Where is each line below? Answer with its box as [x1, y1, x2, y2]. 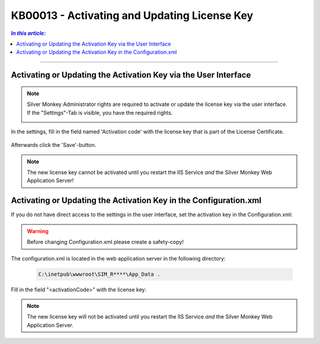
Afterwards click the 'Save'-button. [11, 142, 97, 149]
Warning [27, 227, 49, 234]
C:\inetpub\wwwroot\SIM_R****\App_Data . [38, 271, 161, 278]
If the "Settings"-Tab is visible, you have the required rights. [27, 109, 173, 116]
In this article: [11, 30, 46, 37]
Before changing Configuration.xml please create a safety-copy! [27, 239, 184, 246]
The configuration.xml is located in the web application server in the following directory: [11, 255, 226, 262]
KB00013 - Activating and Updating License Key [11, 9, 254, 22]
